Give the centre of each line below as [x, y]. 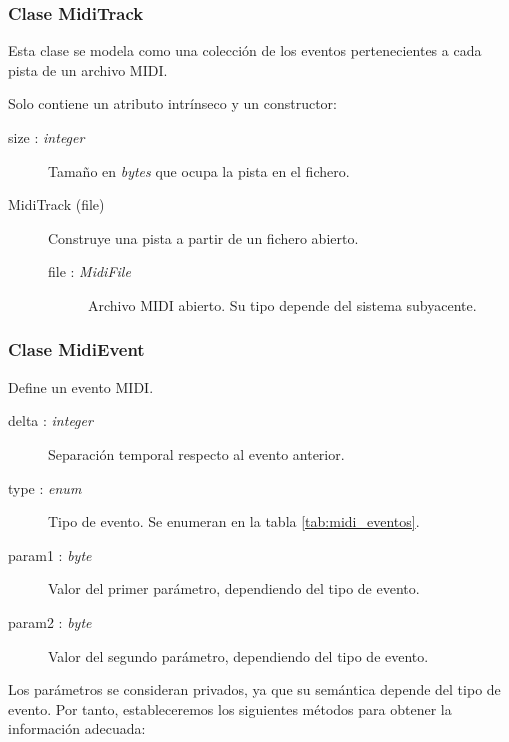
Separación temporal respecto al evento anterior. [196, 453]
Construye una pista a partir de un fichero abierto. [203, 237]
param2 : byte [50, 621]
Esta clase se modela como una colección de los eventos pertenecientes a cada [245, 50]
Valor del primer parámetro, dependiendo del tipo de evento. [234, 588]
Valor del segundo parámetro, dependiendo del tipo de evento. [238, 655]
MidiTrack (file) [56, 204]
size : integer [46, 137]
